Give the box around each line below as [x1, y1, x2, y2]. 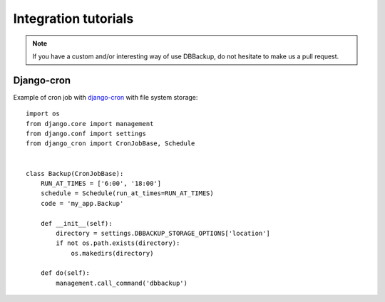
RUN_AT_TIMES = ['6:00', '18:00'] [40, 179, 162, 187]
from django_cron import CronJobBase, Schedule [26, 140, 195, 147]
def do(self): [40, 269, 91, 277]
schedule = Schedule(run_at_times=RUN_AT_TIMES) [40, 189, 214, 197]
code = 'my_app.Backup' [40, 199, 124, 207]
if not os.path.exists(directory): [56, 239, 180, 247]
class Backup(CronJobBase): [26, 170, 124, 177]
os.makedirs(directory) [71, 249, 154, 257]
